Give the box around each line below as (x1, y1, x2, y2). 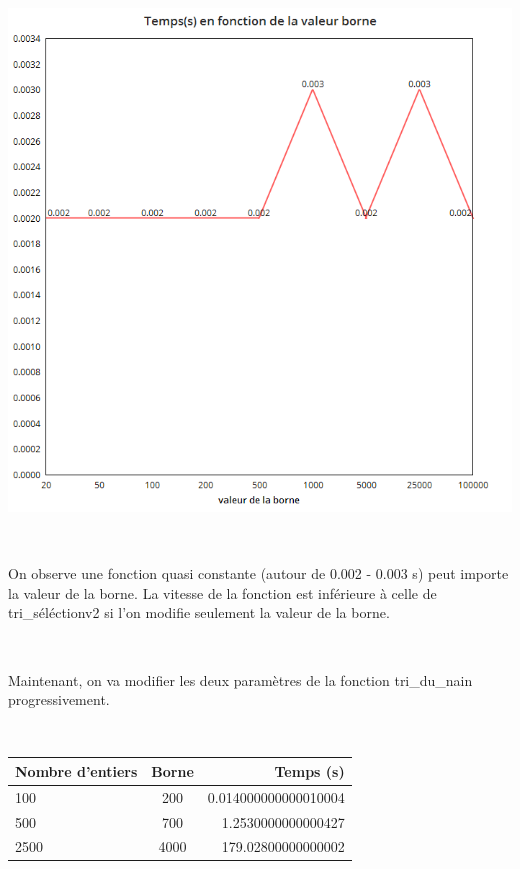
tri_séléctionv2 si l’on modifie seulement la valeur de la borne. (8, 602, 390, 623)
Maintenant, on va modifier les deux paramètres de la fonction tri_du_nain (8, 669, 473, 690)
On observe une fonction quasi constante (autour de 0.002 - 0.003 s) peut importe (8, 563, 509, 584)
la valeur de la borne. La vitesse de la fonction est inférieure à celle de (8, 582, 437, 603)
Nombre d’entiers (15, 760, 138, 781)
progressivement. (8, 689, 110, 710)
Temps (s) (274, 760, 345, 781)
